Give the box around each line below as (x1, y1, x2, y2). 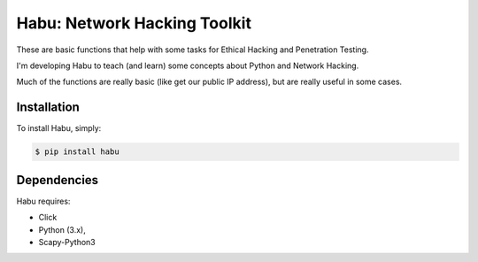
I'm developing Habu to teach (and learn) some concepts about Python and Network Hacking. (16, 60, 359, 71)
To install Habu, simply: (16, 123, 102, 134)
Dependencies (16, 173, 99, 188)
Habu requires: (16, 196, 71, 206)
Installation (16, 100, 80, 115)
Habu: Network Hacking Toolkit (16, 13, 252, 33)
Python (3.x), (38, 224, 86, 235)
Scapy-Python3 (38, 236, 96, 247)
